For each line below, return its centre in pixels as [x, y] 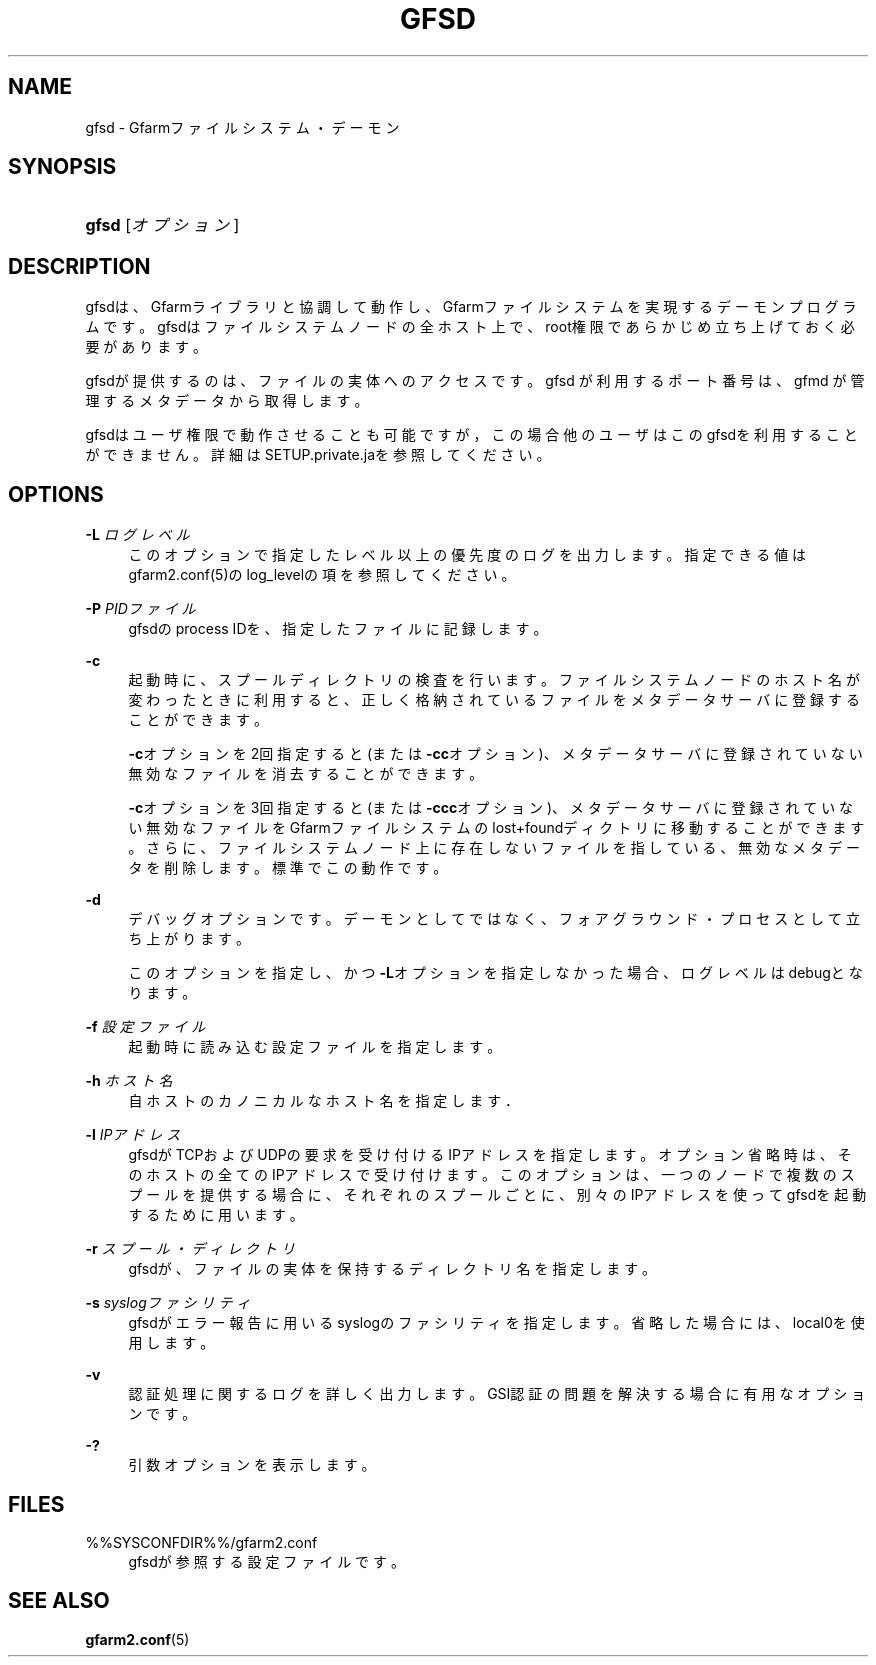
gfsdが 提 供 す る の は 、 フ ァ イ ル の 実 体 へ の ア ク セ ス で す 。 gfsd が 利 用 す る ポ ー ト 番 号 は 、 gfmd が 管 [475, 381]
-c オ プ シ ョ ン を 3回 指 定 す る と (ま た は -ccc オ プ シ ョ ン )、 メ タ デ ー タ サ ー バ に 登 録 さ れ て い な [491, 808]
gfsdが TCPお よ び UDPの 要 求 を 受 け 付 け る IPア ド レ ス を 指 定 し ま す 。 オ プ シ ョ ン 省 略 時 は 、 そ [490, 1155]
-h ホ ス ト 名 [129, 1081]
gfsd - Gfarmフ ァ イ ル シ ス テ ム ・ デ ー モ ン [242, 127]
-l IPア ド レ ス [133, 1135]
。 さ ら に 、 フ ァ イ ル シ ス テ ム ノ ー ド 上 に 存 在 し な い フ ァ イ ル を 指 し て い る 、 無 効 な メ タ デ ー [494, 848]
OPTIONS [56, 494]
